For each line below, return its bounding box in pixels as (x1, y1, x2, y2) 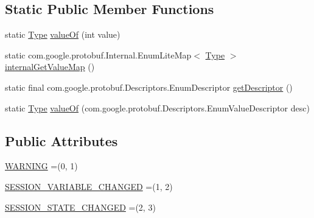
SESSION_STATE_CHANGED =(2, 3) (5, 200, 156, 213)
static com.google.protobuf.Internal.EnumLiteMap (5, 48, 192, 61)
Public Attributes (5, 131, 118, 150)
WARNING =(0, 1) (5, 160, 78, 172)
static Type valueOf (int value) (5, 28, 120, 41)
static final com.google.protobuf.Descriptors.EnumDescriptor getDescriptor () (5, 80, 293, 93)
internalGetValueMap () (5, 60, 95, 73)
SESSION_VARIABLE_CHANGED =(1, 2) (5, 180, 173, 192)
